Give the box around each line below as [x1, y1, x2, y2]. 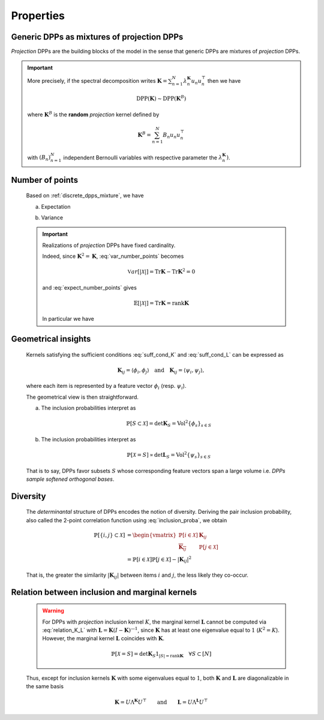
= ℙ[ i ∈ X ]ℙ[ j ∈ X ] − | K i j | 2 [127, 555, 192, 564]
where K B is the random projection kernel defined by [27, 110, 160, 118]
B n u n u [163, 131, 181, 140]
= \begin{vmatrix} [127, 532, 177, 539]
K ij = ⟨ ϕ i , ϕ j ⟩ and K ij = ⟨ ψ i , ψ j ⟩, [117, 366, 205, 375]
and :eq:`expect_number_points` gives [42, 284, 137, 291]
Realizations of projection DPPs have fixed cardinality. [42, 242, 176, 249]
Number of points [11, 174, 78, 185]
